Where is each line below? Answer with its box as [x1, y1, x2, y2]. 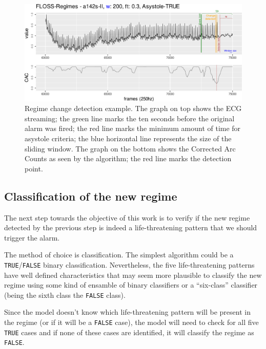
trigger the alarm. [4, 232, 60, 243]
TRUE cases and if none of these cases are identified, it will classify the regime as [4, 326, 254, 337]
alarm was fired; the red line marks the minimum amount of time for [25, 123, 241, 134]
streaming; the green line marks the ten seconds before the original [25, 113, 235, 123]
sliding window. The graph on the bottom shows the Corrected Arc [25, 143, 236, 154]
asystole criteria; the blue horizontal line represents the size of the [25, 133, 232, 144]
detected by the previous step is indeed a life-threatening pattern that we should [4, 222, 257, 233]
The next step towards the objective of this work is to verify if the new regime [4, 212, 250, 223]
